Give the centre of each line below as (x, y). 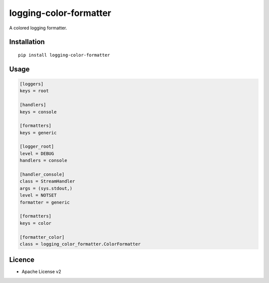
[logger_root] (37, 146)
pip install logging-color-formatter (64, 55)
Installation (27, 42)
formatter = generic (45, 202)
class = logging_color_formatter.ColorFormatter (80, 244)
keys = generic (38, 133)
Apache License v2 (42, 272)
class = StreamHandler (47, 181)
